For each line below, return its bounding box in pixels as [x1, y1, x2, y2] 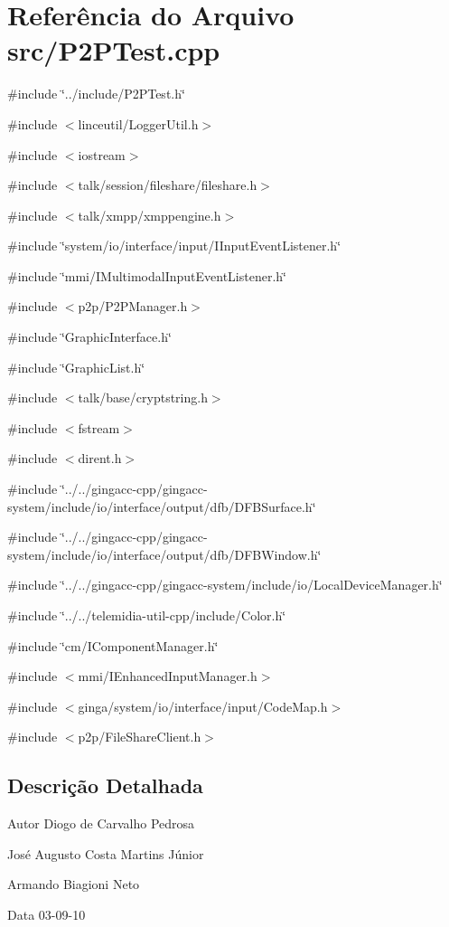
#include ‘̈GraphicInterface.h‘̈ [7, 327, 172, 346]
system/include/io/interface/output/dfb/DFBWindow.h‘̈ [7, 544, 322, 563]
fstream [78, 418, 120, 437]
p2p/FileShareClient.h [78, 727, 201, 746]
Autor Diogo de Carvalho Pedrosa [7, 814, 195, 833]
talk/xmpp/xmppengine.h [78, 205, 221, 224]
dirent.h [78, 449, 122, 468]
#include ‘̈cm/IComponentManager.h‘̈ [7, 636, 219, 655]
